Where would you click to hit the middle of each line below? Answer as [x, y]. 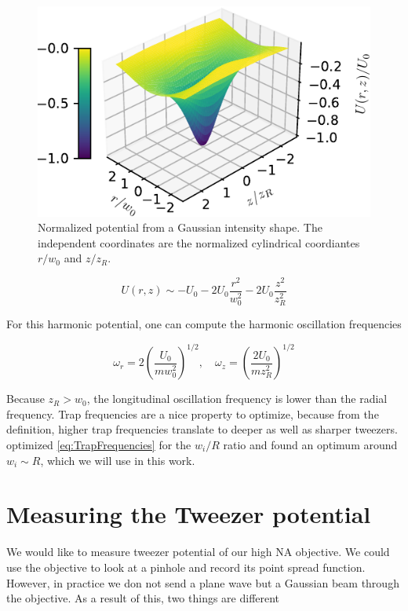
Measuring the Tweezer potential [189, 514]
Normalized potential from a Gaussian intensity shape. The [180, 227]
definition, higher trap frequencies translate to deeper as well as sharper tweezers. [202, 429]
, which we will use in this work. [118, 460]
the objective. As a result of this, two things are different [143, 598]
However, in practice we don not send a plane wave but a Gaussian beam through [203, 582]
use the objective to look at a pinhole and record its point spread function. [186, 567]
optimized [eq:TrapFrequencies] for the [99, 445]
